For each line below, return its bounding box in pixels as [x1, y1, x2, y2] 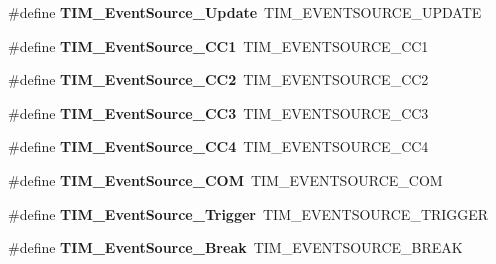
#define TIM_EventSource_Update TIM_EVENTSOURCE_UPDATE [8, 2, 482, 22]
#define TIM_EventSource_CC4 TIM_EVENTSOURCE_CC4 [8, 136, 429, 157]
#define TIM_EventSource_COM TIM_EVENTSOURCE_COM [8, 169, 443, 190]
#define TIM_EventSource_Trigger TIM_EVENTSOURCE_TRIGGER [8, 203, 489, 224]
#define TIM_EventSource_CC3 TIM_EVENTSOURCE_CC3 [8, 102, 429, 123]
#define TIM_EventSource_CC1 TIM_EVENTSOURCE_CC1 [8, 35, 429, 56]
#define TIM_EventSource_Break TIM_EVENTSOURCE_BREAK [8, 237, 463, 258]
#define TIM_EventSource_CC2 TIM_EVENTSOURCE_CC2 [8, 69, 429, 90]
